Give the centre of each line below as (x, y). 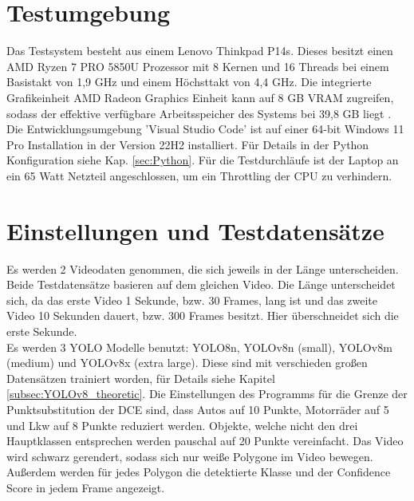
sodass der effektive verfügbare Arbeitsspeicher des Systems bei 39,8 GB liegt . (199, 113)
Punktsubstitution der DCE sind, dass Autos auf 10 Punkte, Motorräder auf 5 (198, 409)
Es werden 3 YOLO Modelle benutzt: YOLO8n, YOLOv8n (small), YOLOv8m (199, 347)
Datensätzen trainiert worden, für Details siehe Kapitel (141, 378)
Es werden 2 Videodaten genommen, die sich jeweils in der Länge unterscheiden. (203, 268)
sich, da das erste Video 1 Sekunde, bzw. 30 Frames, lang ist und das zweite (192, 300)
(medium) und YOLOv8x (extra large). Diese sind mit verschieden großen (187, 363)
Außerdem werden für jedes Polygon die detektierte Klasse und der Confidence (199, 472)
